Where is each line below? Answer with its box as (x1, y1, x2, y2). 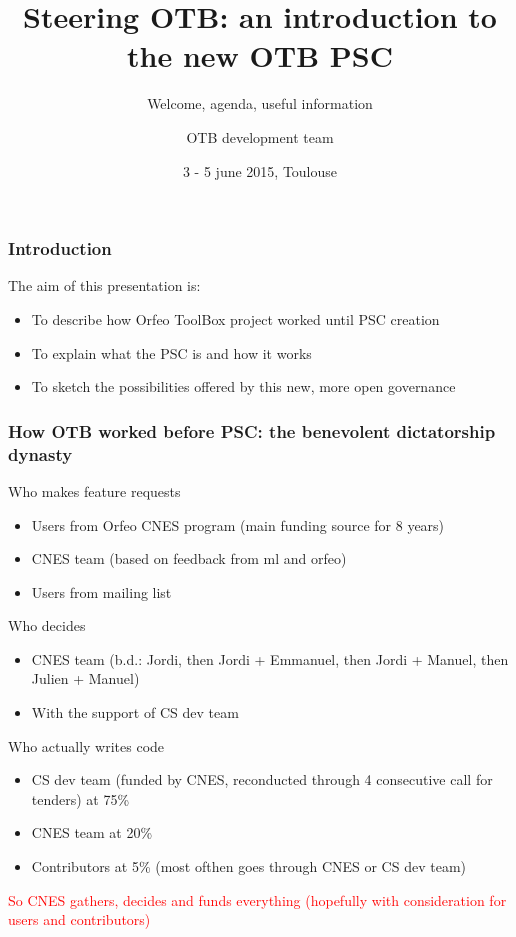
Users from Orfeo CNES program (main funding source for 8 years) (31, 514, 445, 535)
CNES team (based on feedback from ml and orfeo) (31, 548, 347, 569)
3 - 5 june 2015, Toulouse (182, 160, 338, 181)
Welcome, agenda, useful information (147, 93, 373, 114)
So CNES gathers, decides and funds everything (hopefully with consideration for (8, 889, 507, 910)
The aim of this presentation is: (8, 275, 201, 296)
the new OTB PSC (127, 35, 393, 76)
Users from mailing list (31, 581, 172, 602)
